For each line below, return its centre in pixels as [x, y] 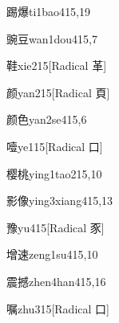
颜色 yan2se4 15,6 [47, 119]
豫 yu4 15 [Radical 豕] [56, 227]
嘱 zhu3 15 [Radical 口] [58, 308]
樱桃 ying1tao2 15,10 [54, 173]
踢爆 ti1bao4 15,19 [49, 11]
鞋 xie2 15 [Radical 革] [57, 65]
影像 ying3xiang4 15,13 [60, 200]
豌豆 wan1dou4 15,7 [52, 38]
